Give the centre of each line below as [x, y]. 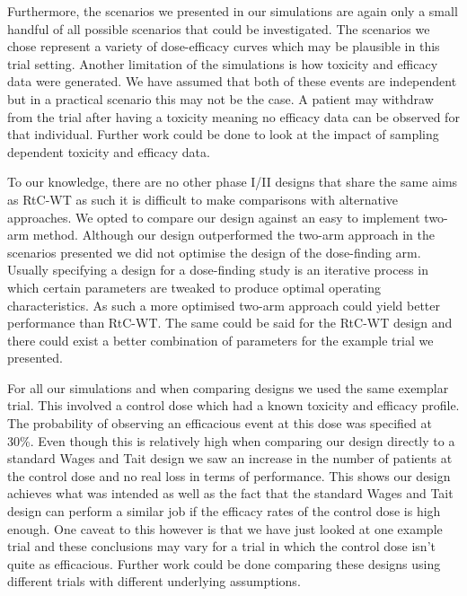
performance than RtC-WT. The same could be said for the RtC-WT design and [230, 323]
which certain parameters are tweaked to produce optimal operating [194, 287]
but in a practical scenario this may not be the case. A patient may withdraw [220, 98]
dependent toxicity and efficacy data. [109, 151]
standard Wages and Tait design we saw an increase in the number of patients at [230, 458]
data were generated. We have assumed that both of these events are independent [232, 81]
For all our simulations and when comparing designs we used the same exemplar [228, 387]
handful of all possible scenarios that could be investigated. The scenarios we [219, 28]
